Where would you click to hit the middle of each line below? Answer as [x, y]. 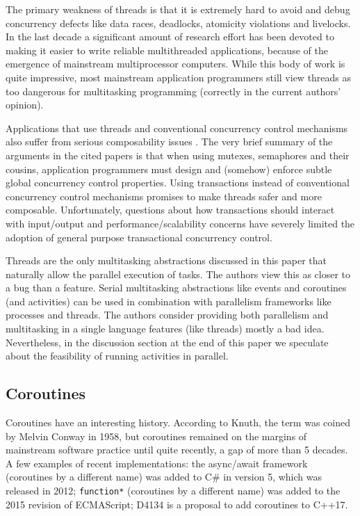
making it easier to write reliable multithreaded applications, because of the [167, 50]
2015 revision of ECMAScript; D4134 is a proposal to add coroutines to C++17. [177, 504]
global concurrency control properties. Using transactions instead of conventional [178, 183]
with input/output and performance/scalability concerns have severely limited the [180, 223]
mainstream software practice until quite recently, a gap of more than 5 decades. [177, 450]
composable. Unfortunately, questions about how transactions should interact [170, 210]
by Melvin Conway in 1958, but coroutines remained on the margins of [156, 436]
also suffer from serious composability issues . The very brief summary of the [169, 142]
